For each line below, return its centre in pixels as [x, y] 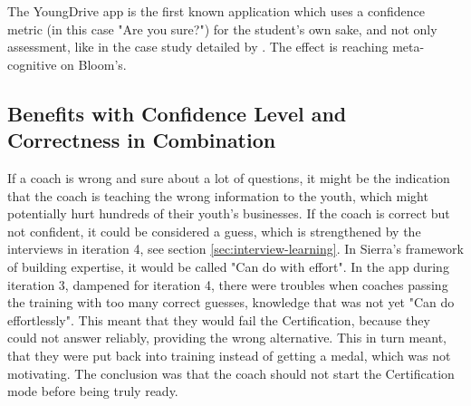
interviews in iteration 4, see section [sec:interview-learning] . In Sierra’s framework [235, 249]
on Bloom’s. [94, 64]
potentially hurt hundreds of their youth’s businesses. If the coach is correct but [229, 213]
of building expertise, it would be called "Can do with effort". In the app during [228, 266]
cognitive [32, 64]
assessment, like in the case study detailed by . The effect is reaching [198, 47]
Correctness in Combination [142, 140]
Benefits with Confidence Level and [177, 113]
